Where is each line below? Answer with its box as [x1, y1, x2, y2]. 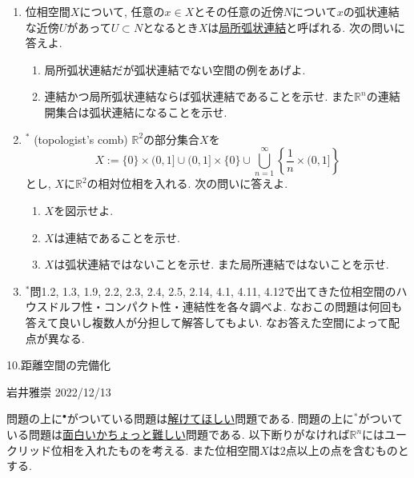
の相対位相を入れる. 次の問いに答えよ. [86, 175, 288, 192]
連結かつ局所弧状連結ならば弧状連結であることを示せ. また [44, 88, 355, 105]
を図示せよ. [54, 202, 114, 219]
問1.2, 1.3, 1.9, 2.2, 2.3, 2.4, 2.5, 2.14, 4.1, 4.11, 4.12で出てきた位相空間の [30, 282, 396, 299]
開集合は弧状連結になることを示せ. [44, 103, 227, 120]
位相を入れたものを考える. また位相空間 [50, 441, 260, 458]
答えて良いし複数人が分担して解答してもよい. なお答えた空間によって [25, 314, 388, 331]
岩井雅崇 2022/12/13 [6, 383, 111, 400]
